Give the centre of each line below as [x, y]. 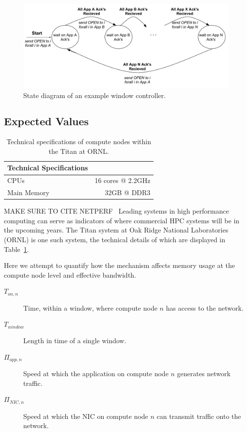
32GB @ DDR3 [128, 192]
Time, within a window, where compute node [90, 307]
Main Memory [28, 192]
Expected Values [46, 121]
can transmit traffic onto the [199, 416]
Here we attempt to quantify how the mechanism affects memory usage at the [119, 265]
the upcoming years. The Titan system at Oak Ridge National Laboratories [116, 230]
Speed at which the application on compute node [96, 374]
